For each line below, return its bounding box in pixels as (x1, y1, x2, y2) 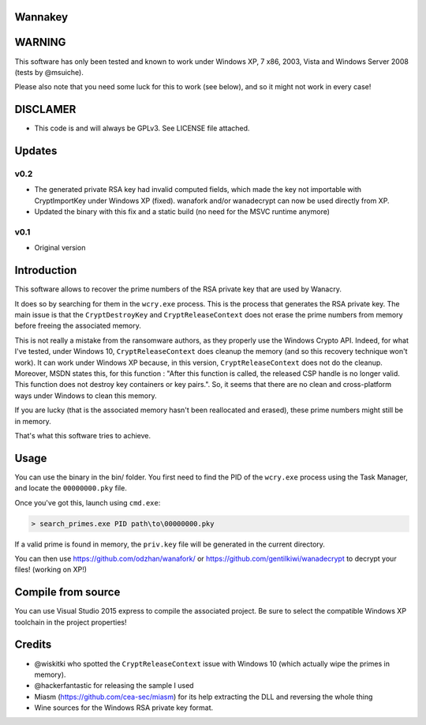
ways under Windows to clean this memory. (14, 391, 157, 400)
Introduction (14, 264, 77, 277)
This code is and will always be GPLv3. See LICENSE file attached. (34, 123, 250, 133)
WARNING (14, 36, 66, 49)
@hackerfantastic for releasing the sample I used (34, 681, 194, 690)
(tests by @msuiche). (14, 67, 84, 77)
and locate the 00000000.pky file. (14, 483, 128, 493)
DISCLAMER (14, 103, 77, 116)
